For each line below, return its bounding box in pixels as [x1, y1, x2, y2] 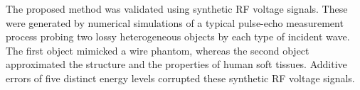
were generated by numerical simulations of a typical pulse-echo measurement [6, 15, 344, 30]
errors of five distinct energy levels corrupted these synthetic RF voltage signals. [6, 70, 355, 85]
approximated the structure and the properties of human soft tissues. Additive [6, 57, 347, 72]
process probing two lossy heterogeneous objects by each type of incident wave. [6, 29, 350, 44]
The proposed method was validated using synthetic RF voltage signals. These [6, 1, 348, 16]
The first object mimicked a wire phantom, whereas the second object [6, 43, 309, 57]
